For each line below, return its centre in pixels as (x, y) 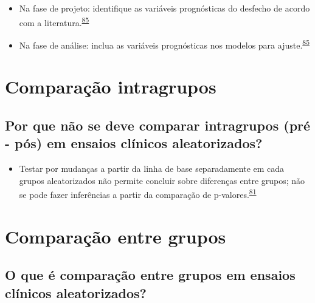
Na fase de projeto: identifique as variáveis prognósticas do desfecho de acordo (164, 8)
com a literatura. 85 (54, 21)
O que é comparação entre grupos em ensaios (150, 275)
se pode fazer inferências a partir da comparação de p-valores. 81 (138, 193)
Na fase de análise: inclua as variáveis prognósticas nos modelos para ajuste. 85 (164, 44)
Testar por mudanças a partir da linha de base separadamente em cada (152, 169)
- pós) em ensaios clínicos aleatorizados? (134, 143)
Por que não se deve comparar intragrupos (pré (158, 125)
